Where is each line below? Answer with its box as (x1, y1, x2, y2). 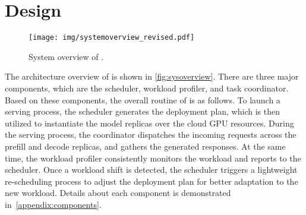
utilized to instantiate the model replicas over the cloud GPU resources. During (5, 116, 294, 129)
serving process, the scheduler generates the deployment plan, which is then (5, 105, 280, 118)
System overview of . (29, 50, 104, 62)
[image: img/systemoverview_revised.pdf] (29, 33, 195, 42)
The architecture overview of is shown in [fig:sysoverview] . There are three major (5, 70, 299, 83)
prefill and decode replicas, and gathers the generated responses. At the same (5, 140, 286, 152)
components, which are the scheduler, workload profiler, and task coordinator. (5, 81, 289, 94)
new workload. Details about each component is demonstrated (5, 186, 231, 199)
